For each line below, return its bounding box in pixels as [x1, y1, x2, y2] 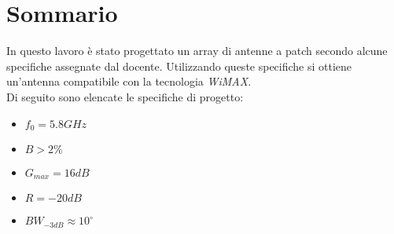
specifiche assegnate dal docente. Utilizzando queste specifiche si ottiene [6, 57, 352, 74]
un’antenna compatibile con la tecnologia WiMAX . [6, 73, 252, 90]
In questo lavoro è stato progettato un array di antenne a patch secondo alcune [6, 42, 388, 59]
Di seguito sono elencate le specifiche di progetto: [6, 88, 244, 104]
